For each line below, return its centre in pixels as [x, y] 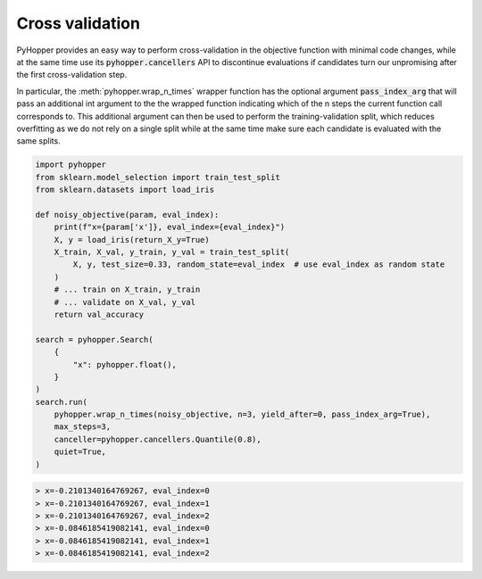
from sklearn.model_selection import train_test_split [158, 177]
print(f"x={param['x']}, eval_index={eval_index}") [170, 227]
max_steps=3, [83, 427]
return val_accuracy [99, 314]
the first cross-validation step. [72, 75]
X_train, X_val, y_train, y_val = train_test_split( [172, 252]
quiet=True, [80, 452]
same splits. [39, 141]
